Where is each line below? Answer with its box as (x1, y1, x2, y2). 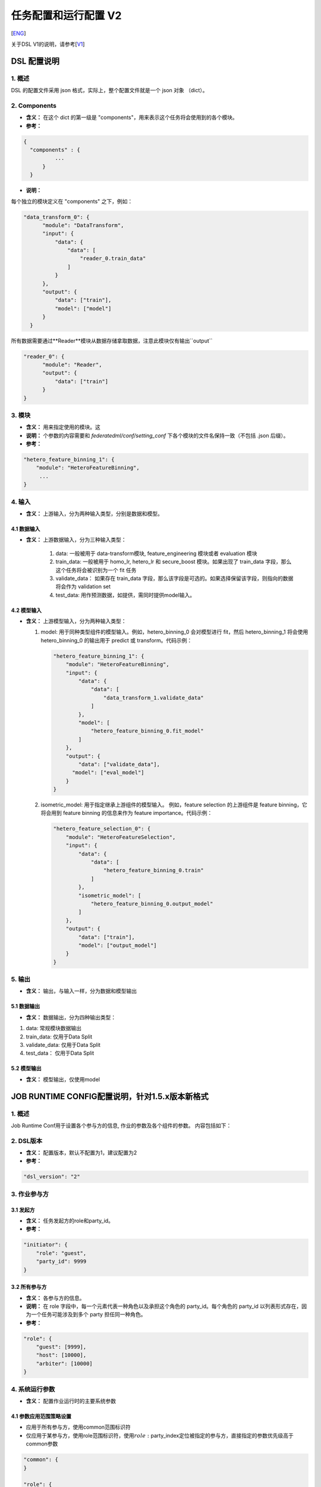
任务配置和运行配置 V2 (11, 9, 122, 22)
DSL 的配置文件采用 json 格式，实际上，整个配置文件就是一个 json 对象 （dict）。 (11, 87, 208, 94)
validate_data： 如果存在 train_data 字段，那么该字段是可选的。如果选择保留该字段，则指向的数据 (55, 575, 294, 582)
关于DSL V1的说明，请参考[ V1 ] (11, 40, 85, 48)
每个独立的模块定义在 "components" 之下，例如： (11, 197, 133, 205)
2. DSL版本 (11, 1137, 43, 1145)
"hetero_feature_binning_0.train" (103, 867, 204, 874)
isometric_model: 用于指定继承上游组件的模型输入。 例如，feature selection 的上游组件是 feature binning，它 (40, 801, 307, 808)
